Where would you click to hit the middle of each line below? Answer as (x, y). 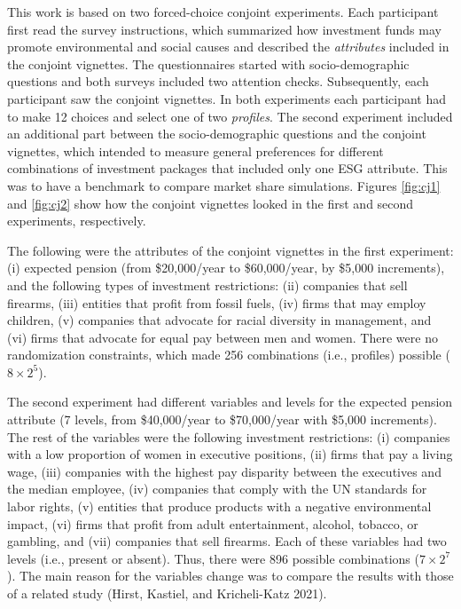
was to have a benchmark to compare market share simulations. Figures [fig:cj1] (224, 185)
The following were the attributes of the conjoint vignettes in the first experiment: (230, 250)
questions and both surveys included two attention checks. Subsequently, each (218, 81)
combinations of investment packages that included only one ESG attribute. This (227, 168)
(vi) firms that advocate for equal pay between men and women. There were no (223, 337)
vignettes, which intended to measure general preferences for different (195, 150)
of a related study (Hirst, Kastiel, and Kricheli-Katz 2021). (167, 593)
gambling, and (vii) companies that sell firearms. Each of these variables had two (227, 541)
